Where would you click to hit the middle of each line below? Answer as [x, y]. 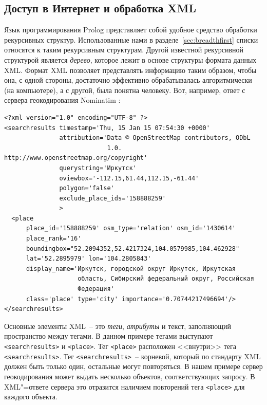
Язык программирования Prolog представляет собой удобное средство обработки [131, 30]
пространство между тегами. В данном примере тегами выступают [109, 336]
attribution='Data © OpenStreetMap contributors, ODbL [155, 138]
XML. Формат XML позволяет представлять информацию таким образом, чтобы [130, 70]
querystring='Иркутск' [98, 168]
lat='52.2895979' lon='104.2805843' [89, 259]
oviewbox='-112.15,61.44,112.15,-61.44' [129, 178]
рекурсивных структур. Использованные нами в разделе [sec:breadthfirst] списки [131, 39]
